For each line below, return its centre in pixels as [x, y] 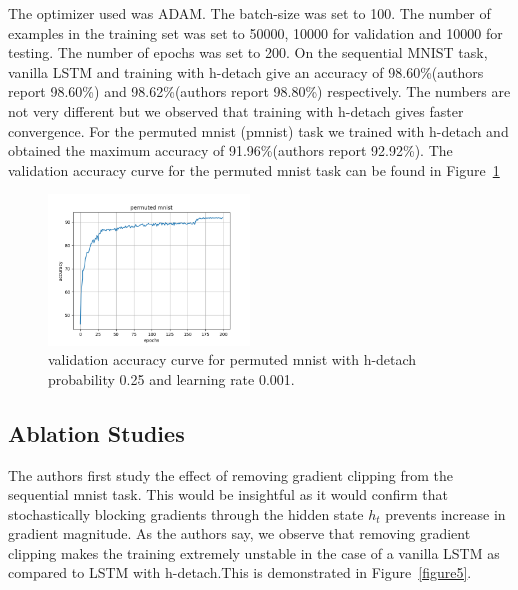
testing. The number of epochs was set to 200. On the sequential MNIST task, [248, 52]
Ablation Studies [96, 432]
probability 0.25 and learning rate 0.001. [171, 378]
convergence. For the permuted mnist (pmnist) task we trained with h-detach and [258, 130]
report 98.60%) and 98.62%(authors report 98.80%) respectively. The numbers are [259, 91]
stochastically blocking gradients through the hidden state [186, 513]
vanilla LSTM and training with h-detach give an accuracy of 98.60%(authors [246, 71]
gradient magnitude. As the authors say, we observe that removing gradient [239, 533]
